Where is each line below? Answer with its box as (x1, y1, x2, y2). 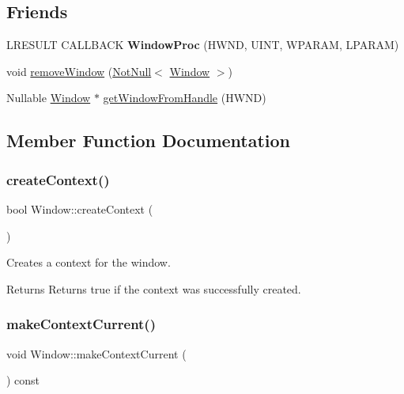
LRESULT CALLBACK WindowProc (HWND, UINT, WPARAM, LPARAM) (6, 36, 399, 53)
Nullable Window (6, 89, 91, 106)
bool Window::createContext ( (6, 200, 153, 217)
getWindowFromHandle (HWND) (103, 89, 266, 106)
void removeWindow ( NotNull (6, 63, 152, 79)
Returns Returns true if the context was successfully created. (6, 280, 301, 297)
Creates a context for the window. (6, 254, 171, 271)
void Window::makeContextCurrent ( (6, 345, 187, 362)
